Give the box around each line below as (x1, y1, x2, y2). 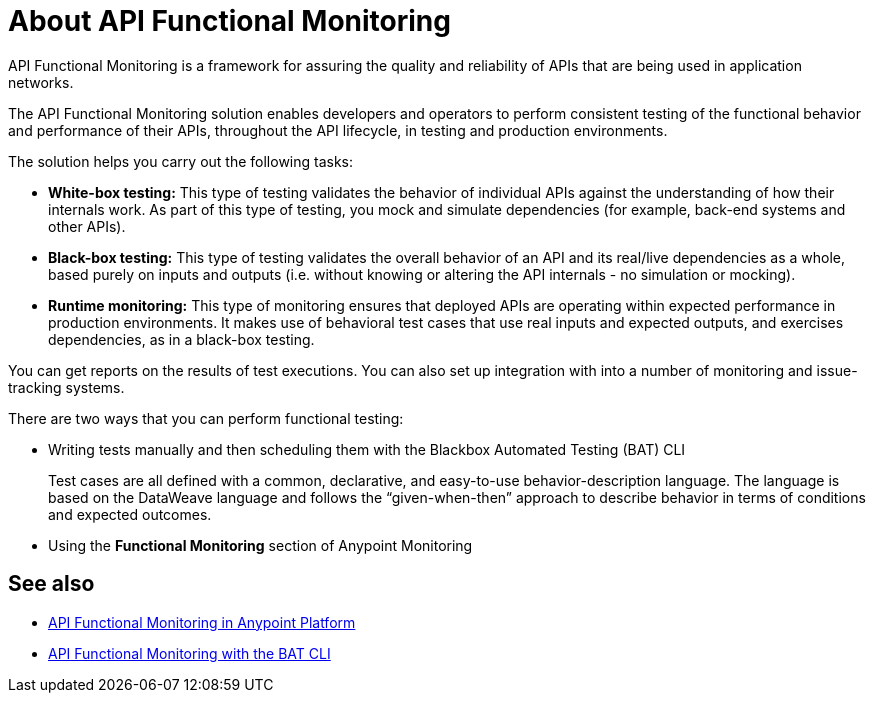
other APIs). (48, 217, 126, 235)
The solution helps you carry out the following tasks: (8, 152, 354, 170)
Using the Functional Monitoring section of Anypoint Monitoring (48, 536, 473, 554)
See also (8, 571, 95, 597)
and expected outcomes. (48, 505, 212, 523)
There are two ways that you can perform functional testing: (8, 409, 404, 427)
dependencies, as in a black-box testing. (48, 330, 315, 348)
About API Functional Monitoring (8, 4, 451, 38)
